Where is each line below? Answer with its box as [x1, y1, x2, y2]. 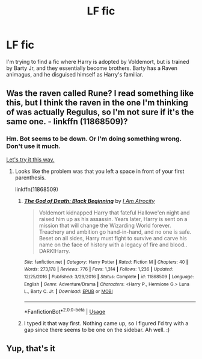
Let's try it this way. [6, 155, 55, 163]
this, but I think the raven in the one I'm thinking [6, 98, 188, 108]
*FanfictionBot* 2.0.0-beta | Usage [23, 307, 106, 315]
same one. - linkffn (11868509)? [6, 116, 128, 127]
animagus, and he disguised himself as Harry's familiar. [6, 70, 143, 78]
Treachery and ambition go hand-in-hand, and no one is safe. [38, 228, 192, 236]
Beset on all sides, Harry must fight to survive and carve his [38, 234, 188, 242]
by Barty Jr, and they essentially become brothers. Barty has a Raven [6, 64, 177, 72]
